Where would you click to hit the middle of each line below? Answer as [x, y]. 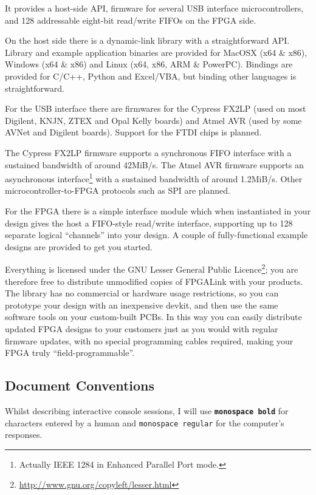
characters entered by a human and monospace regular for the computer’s [145, 422]
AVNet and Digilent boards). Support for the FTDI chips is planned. [133, 132]
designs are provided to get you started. [79, 246]
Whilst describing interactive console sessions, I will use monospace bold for [147, 410]
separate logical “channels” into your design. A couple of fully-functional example [156, 235]
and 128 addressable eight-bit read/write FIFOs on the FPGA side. [131, 20]
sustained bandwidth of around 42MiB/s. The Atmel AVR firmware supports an [154, 164]
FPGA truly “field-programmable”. [70, 353]
